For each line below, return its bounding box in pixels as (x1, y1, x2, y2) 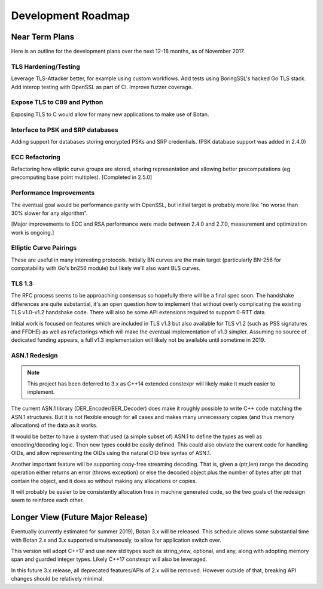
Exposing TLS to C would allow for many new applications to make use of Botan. (11, 111, 209, 118)
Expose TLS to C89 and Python (11, 98, 103, 107)
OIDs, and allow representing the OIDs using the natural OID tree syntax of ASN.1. (11, 450, 212, 457)
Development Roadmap (11, 9, 130, 22)
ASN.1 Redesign (11, 351, 58, 360)
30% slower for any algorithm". (11, 210, 88, 217)
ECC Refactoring (11, 153, 61, 161)
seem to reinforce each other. (11, 497, 84, 504)
